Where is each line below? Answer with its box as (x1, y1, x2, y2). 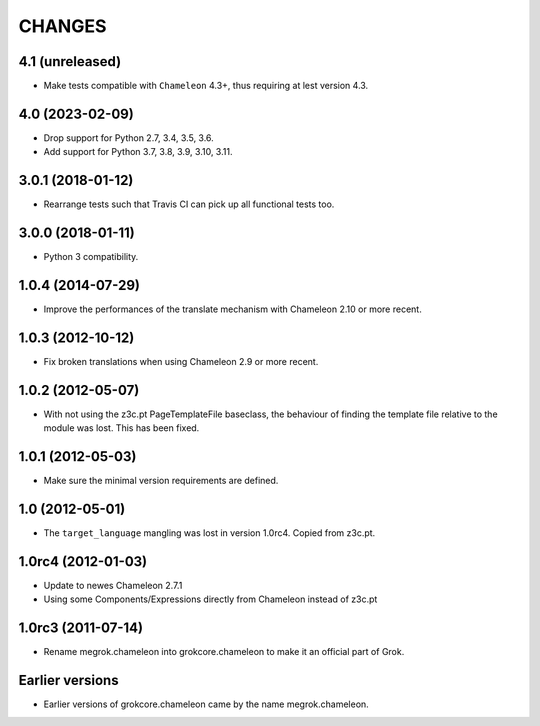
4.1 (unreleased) (18, 53, 122, 70)
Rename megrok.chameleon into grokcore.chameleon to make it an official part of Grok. (43, 646, 405, 658)
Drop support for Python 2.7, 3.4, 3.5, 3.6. (43, 131, 214, 144)
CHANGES (18, 15, 107, 37)
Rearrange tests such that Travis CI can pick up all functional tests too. (43, 198, 335, 210)
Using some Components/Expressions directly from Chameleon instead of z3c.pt (43, 593, 378, 605)
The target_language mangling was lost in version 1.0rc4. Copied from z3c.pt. (43, 527, 376, 539)
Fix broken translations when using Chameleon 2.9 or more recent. (43, 355, 319, 367)
